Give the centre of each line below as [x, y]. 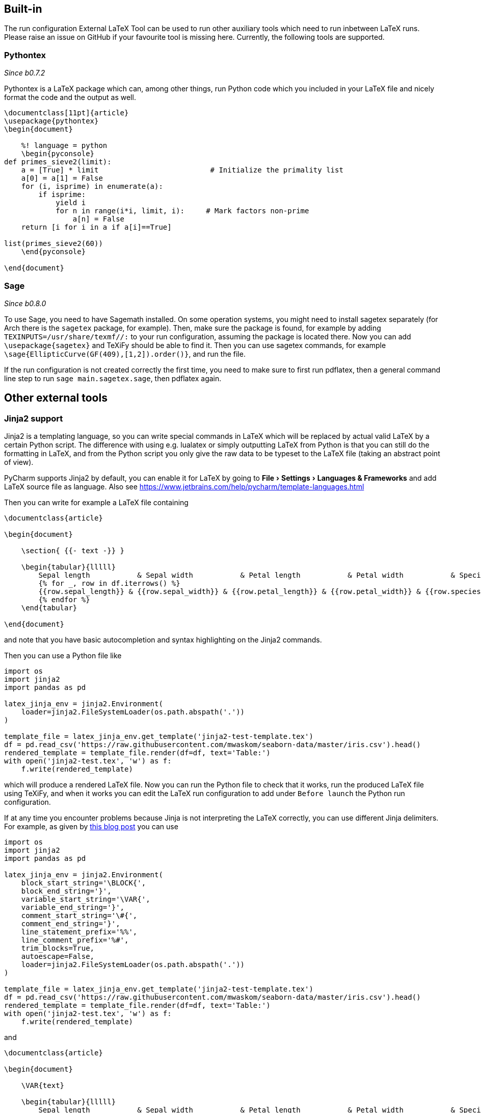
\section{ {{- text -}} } [73, 551]
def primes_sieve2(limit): [58, 162]
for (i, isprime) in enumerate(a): [92, 187]
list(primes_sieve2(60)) [54, 244]
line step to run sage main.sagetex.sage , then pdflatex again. [113, 378]
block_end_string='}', [66, 891]
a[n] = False [99, 219]
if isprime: [62, 195]
